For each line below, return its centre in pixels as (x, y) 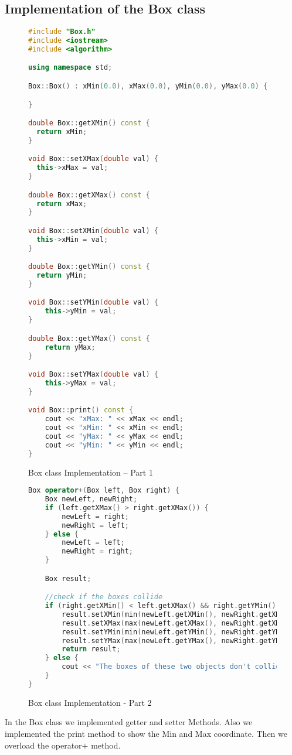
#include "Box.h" (62, 32)
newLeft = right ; (95, 516)
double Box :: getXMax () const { (89, 195)
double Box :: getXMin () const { (89, 123)
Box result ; (68, 578)
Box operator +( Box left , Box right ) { (104, 491)
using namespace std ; (70, 68)
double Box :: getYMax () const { (89, 338)
